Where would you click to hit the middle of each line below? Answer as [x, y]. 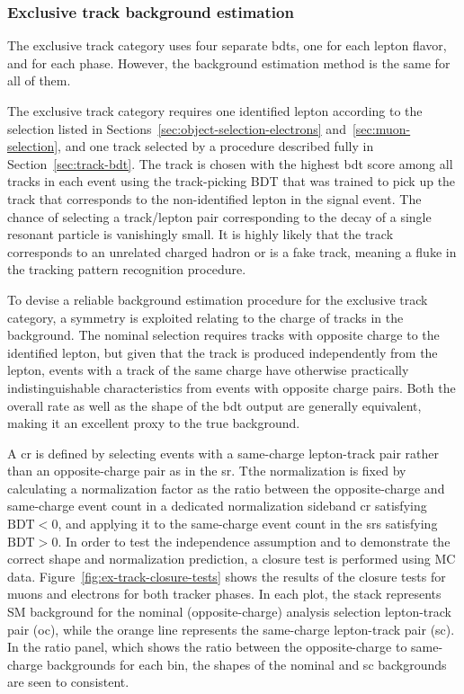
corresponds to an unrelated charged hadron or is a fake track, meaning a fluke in [232, 251]
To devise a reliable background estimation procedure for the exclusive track [218, 299]
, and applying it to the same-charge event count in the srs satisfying [248, 524]
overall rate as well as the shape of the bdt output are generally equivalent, [214, 405]
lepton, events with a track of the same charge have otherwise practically [208, 370]
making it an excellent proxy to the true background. [154, 423]
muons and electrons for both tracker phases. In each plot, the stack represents [224, 594]
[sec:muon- [381, 128]
